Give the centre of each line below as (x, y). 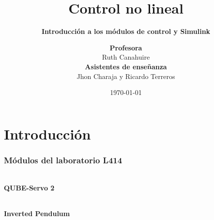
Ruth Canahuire (126, 57)
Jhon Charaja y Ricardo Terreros (126, 76)
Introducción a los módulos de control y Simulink (126, 31)
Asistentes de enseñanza (126, 66)
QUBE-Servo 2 (29, 187)
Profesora (126, 47)
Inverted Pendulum (37, 213)
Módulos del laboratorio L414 (63, 160)
